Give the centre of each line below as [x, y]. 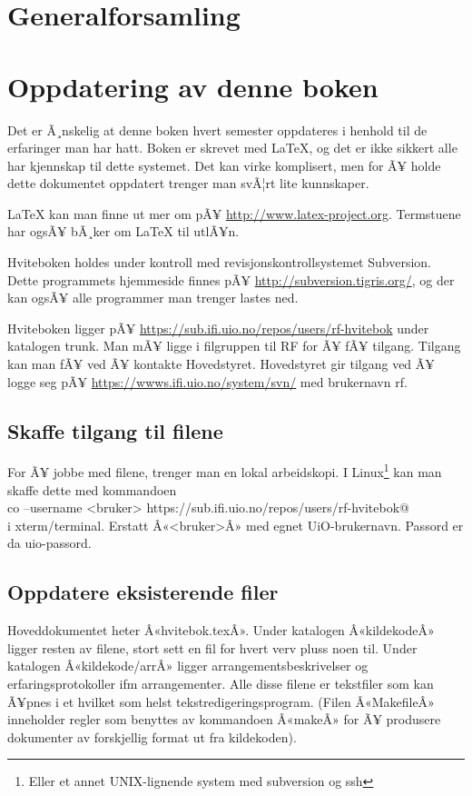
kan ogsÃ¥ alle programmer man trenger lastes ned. [153, 298]
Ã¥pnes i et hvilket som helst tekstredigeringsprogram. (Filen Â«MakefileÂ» [221, 701]
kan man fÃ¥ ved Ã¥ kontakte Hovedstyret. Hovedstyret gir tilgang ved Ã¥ [221, 364]
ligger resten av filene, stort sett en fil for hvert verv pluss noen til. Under [212, 647]
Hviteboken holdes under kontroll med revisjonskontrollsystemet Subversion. [219, 262]
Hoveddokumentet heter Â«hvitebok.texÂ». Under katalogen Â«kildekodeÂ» [221, 630]
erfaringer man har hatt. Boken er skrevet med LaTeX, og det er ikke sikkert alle [232, 148]
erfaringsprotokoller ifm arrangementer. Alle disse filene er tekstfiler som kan [221, 684]
